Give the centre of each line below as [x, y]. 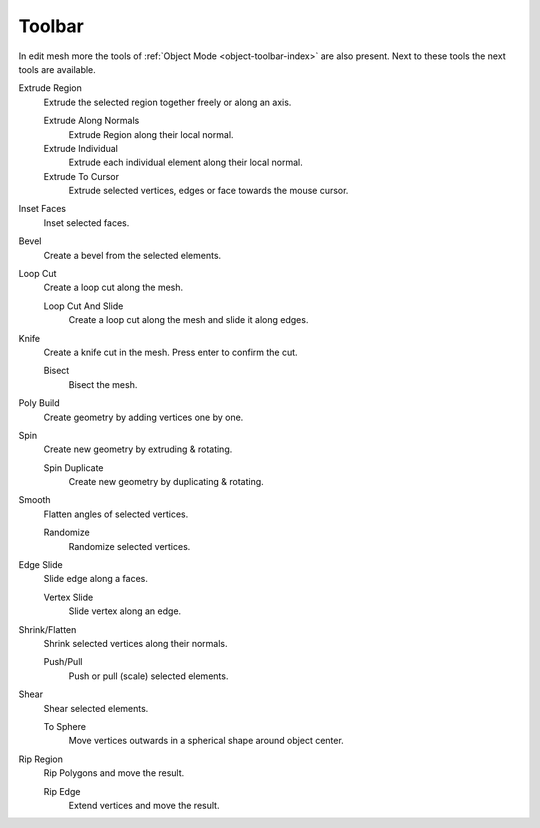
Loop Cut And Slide [83, 306]
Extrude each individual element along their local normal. [186, 162]
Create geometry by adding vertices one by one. [143, 417]
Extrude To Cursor [81, 176]
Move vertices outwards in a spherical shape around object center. [206, 741]
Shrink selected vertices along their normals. [136, 643]
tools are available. [57, 69]
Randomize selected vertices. [129, 546]
